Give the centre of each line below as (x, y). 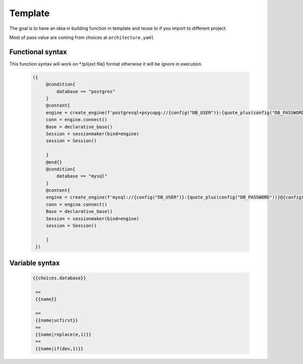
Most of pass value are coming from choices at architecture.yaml (82, 37)
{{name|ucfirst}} (57, 320)
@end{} (54, 162)
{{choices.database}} (59, 278)
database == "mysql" (82, 176)
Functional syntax (38, 52)
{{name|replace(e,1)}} (64, 334)
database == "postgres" (86, 91)
